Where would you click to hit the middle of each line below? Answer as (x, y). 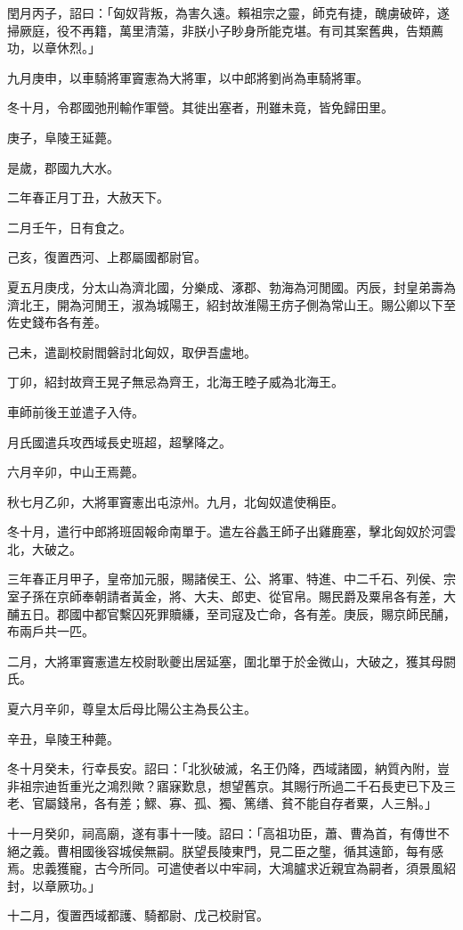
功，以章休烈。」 (54, 48)
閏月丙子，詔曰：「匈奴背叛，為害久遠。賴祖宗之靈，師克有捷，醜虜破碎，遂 (228, 12)
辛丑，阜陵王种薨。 (63, 738)
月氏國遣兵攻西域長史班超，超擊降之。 (119, 441)
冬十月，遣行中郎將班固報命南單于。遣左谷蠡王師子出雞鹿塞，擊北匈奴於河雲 (231, 531)
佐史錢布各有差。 (57, 322)
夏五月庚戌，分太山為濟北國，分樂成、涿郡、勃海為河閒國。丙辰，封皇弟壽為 (231, 286)
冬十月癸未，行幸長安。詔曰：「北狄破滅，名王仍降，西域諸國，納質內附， (222, 768)
